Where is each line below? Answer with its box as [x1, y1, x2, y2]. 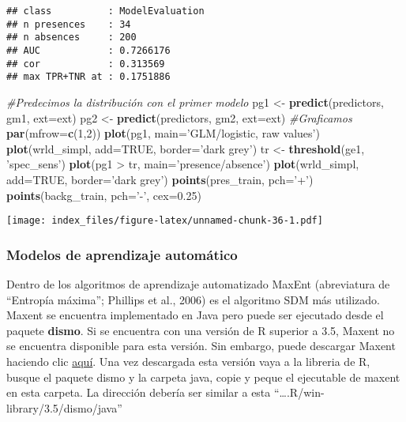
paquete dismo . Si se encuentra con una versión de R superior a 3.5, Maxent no [6, 322, 395, 338]
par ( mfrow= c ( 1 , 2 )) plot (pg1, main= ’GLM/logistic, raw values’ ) [6, 125, 320, 141]
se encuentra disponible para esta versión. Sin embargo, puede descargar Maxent [6, 337, 396, 354]
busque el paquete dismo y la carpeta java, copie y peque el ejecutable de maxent [6, 368, 400, 385]
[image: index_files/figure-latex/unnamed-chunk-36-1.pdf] [6, 215, 323, 227]
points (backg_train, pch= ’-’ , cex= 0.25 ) [6, 187, 201, 203]
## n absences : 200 [6, 32, 137, 43]
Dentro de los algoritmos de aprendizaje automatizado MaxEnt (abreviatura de [6, 275, 390, 292]
